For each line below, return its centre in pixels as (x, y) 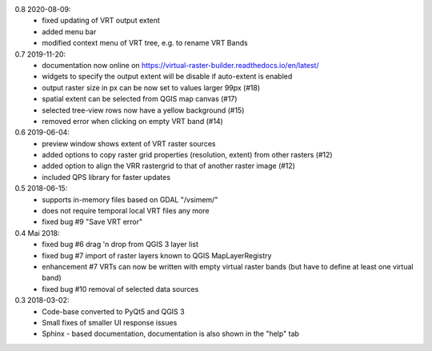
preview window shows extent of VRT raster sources (129, 143)
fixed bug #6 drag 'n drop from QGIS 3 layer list (120, 245)
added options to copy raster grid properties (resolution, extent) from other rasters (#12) (187, 155)
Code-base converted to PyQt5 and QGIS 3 (113, 311)
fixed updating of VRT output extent (101, 21)
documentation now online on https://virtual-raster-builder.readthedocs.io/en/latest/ (180, 65)
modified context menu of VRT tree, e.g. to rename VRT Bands (145, 43)
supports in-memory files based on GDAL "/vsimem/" (130, 199)
